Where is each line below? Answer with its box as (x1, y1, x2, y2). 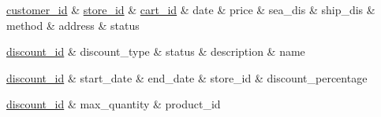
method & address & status (6, 16, 140, 33)
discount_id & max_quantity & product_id (6, 96, 221, 112)
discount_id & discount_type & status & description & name (6, 43, 305, 60)
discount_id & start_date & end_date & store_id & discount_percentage (6, 69, 368, 86)
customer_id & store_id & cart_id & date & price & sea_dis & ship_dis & (6, 2, 375, 17)
